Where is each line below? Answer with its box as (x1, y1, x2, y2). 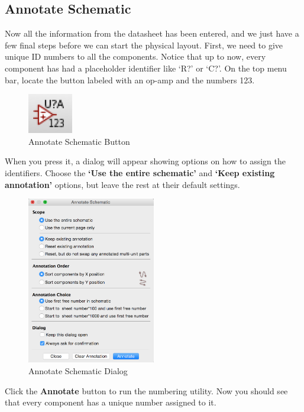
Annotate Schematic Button (28, 135, 130, 147)
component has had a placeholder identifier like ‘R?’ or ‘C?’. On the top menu (5, 61, 287, 74)
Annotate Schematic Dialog (28, 364, 128, 377)
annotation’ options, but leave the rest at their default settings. (5, 178, 240, 190)
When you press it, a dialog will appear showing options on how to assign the (5, 155, 286, 167)
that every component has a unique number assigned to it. (5, 396, 216, 408)
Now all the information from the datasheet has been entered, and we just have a (5, 27, 299, 40)
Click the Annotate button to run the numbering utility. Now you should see (5, 384, 288, 397)
